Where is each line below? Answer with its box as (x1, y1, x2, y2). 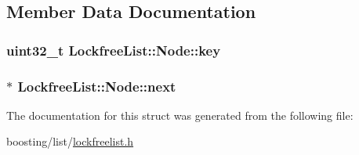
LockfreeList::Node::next (17, 76, 176, 96)
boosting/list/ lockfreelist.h (6, 133, 134, 150)
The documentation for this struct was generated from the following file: (6, 106, 354, 123)
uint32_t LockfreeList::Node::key (6, 40, 221, 59)
